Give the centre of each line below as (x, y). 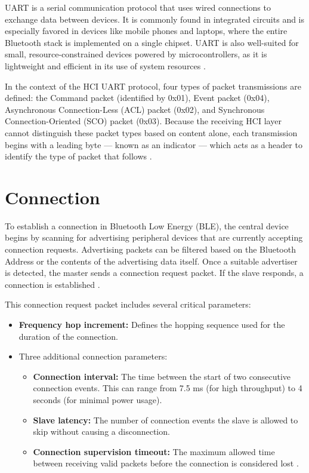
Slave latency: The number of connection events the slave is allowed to (166, 420)
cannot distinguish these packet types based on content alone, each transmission (151, 132)
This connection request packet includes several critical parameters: (128, 304)
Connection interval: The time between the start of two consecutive (162, 376)
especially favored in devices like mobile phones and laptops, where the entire (146, 31)
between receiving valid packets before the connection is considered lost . (166, 463)
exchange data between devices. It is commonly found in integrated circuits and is (155, 19)
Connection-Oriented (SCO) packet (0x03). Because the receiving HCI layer (143, 121)
